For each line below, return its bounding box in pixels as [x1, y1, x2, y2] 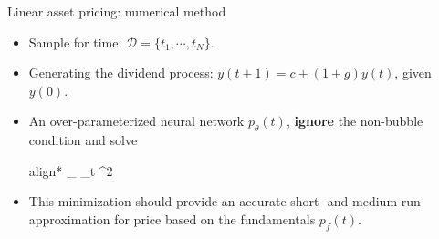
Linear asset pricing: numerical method [7, 2, 226, 20]
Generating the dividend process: [28, 63, 214, 82]
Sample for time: [28, 32, 122, 51]
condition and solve [28, 130, 138, 150]
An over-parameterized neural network [28, 111, 245, 130]
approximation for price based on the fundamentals [28, 209, 316, 228]
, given [394, 63, 432, 82]
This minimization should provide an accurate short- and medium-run [28, 192, 421, 211]
